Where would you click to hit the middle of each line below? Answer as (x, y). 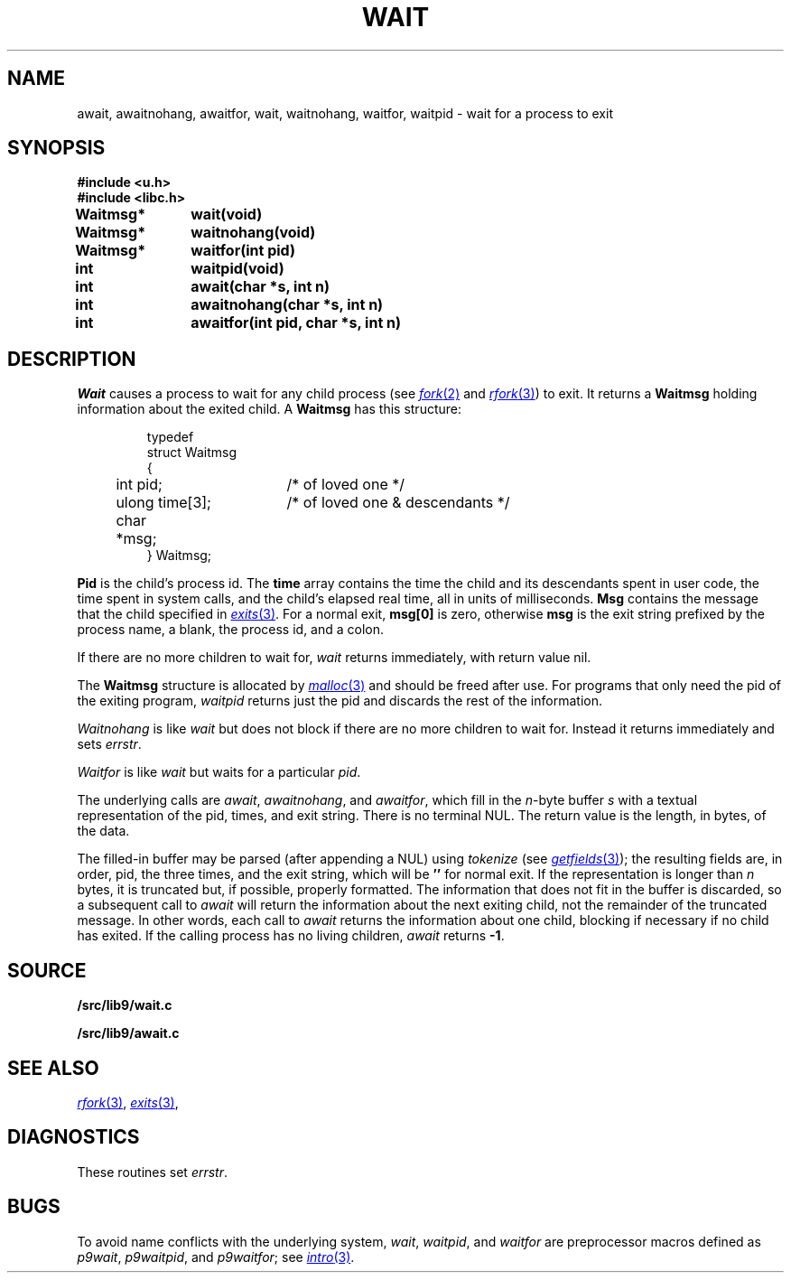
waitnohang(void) (253, 233)
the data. (103, 831)
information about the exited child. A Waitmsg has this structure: (270, 409)
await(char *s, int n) (261, 287)
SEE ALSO (53, 1068)
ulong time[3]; (163, 503)
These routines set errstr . (153, 1172)
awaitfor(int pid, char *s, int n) (296, 323)
